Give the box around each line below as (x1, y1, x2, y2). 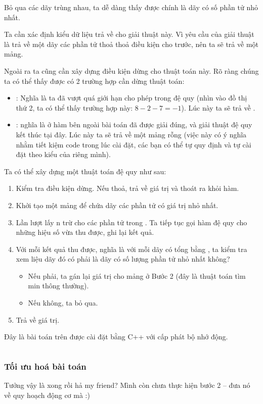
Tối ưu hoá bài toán (4, 360, 86, 372)
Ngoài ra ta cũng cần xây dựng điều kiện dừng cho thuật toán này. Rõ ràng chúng (4, 65, 259, 76)
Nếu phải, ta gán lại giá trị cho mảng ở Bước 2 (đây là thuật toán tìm (28, 270, 246, 281)
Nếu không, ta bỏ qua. (28, 297, 98, 308)
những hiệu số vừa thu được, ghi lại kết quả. (16, 227, 154, 237)
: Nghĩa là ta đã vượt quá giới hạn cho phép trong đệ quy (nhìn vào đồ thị (16, 92, 247, 103)
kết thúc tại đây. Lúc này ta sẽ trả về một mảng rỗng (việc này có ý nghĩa (16, 129, 247, 139)
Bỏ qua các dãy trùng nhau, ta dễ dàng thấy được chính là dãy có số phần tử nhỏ (4, 2, 258, 12)
